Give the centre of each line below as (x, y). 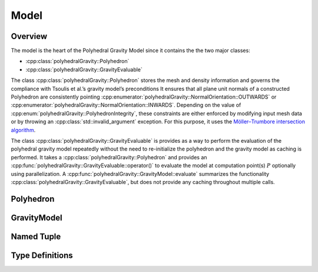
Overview (29, 36)
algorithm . (23, 130)
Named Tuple (36, 236)
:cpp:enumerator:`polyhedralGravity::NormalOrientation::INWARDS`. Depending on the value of (126, 105)
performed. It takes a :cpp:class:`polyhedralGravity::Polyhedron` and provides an (109, 157)
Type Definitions (42, 255)
